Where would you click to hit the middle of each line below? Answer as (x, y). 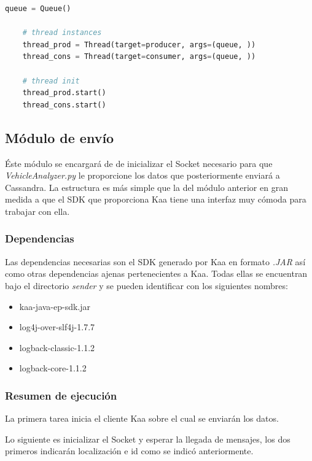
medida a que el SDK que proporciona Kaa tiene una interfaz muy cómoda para (156, 199)
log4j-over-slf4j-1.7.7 (57, 327)
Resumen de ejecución (61, 395)
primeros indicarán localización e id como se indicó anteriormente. (129, 451)
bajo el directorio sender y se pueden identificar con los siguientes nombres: (146, 285)
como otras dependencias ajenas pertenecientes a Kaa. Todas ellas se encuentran (156, 273)
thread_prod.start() (64, 93)
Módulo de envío (60, 137)
